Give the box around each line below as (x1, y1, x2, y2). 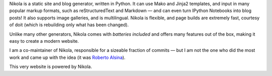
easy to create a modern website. (9, 38, 79, 44)
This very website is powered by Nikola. (9, 63, 92, 70)
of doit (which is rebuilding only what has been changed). (9, 22, 129, 28)
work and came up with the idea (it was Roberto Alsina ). (9, 54, 126, 60)
